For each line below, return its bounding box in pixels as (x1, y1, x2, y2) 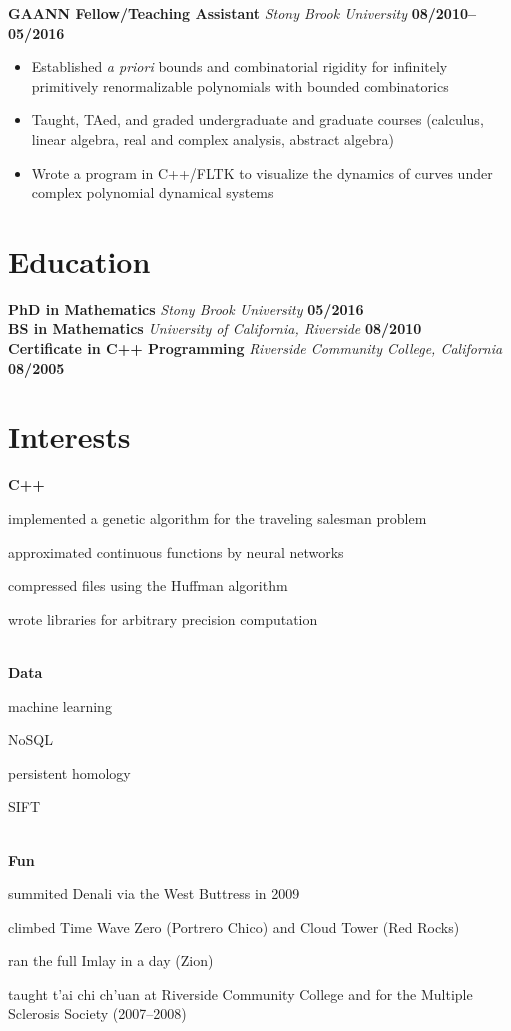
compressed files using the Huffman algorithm (8, 575, 288, 596)
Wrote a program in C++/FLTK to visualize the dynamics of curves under (31, 162, 493, 183)
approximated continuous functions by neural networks (8, 541, 344, 562)
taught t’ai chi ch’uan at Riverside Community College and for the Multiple (8, 983, 473, 1004)
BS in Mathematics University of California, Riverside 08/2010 (8, 318, 422, 339)
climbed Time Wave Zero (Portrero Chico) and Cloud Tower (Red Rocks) (8, 916, 460, 937)
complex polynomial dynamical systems (31, 182, 274, 203)
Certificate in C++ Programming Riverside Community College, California (8, 338, 503, 359)
